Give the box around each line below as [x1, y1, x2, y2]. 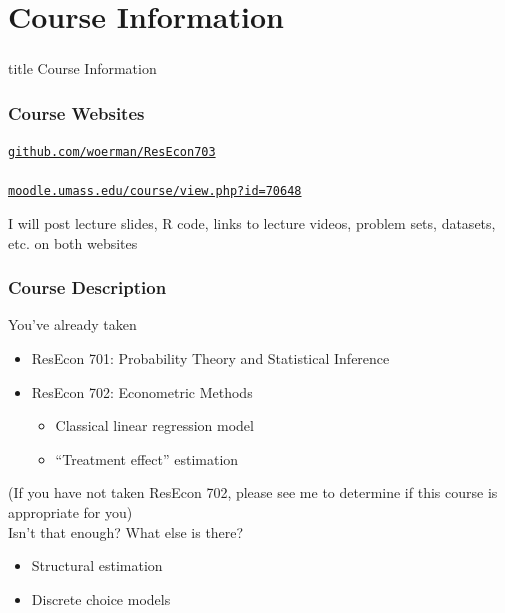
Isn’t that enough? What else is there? [8, 521, 244, 542]
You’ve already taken [8, 314, 137, 335]
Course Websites [8, 100, 145, 125]
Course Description [8, 275, 167, 300]
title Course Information [8, 58, 157, 79]
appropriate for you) [8, 501, 133, 522]
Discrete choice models [31, 588, 171, 609]
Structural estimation [31, 555, 163, 576]
